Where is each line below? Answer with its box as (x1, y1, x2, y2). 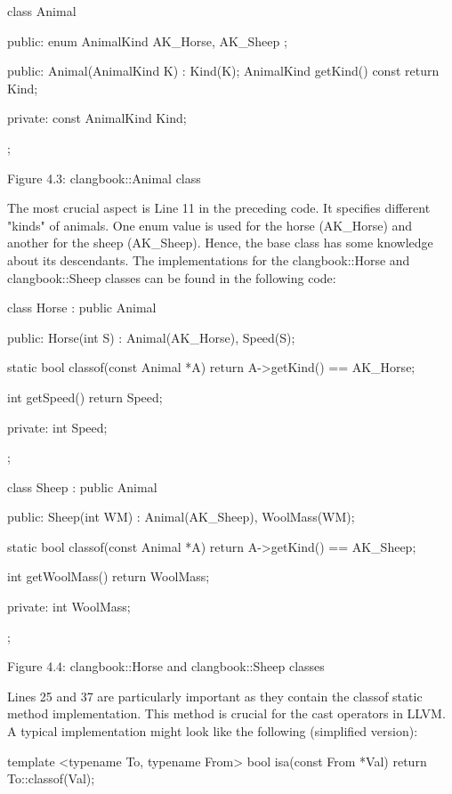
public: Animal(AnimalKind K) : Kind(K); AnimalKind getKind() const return (7, 61, 440, 80)
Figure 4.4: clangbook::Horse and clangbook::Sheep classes (7, 657, 325, 676)
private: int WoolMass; (7, 597, 131, 616)
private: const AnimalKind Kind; (7, 109, 187, 127)
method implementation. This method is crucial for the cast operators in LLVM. (7, 704, 446, 723)
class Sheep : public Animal (7, 477, 157, 496)
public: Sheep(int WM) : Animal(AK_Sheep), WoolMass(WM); (7, 507, 355, 526)
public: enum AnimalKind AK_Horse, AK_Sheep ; (7, 31, 287, 50)
